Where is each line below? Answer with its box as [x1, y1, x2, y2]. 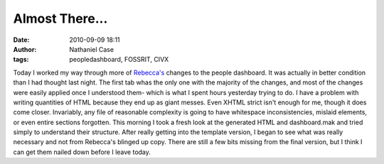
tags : [13, 55, 29, 64]
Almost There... [13, 11, 108, 26]
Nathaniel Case [69, 45, 114, 53]
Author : [13, 45, 37, 53]
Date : [13, 35, 30, 44]
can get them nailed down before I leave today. [13, 148, 151, 156]
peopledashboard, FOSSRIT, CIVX [69, 55, 169, 64]
